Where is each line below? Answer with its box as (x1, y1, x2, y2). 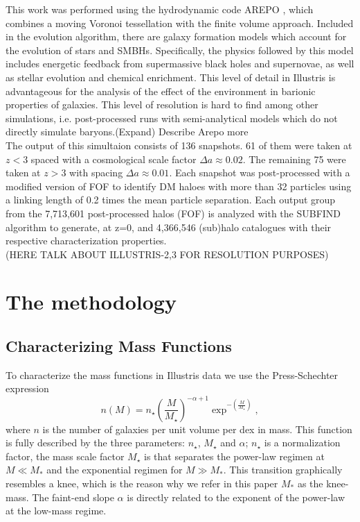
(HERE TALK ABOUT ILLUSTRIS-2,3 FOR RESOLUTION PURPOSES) (6, 246, 329, 261)
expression (6, 381, 49, 396)
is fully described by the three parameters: (6, 435, 185, 450)
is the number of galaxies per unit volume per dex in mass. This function (42, 421, 352, 436)
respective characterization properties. (6, 233, 167, 248)
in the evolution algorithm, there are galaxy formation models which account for (6, 29, 347, 44)
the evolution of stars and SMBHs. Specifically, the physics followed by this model (6, 42, 354, 57)
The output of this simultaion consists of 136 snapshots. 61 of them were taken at (6, 137, 352, 152)
